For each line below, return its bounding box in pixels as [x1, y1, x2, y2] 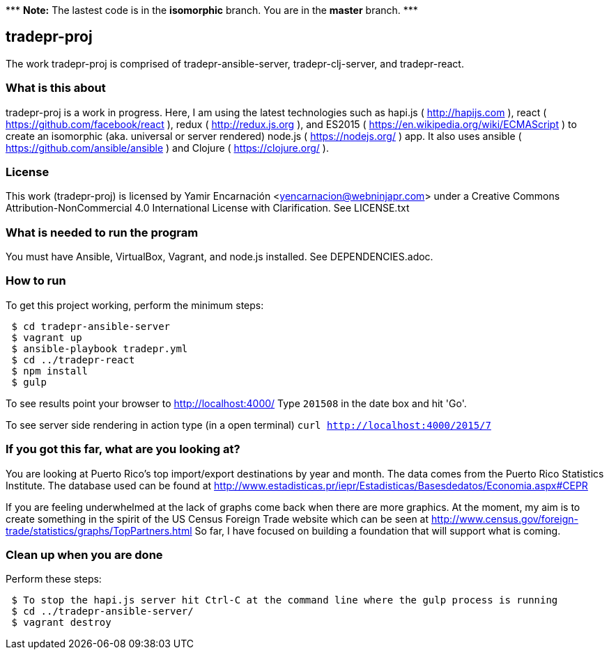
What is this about [6, 81, 106, 95]
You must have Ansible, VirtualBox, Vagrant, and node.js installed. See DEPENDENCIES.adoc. [6, 251, 433, 263]
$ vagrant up [11, 331, 82, 343]
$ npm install [11, 365, 88, 377]
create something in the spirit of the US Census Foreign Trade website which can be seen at [6, 512, 429, 525]
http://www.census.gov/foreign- [431, 512, 578, 525]
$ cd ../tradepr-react [11, 354, 135, 365]
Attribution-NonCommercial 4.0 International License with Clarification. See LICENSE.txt [6, 202, 410, 214]
